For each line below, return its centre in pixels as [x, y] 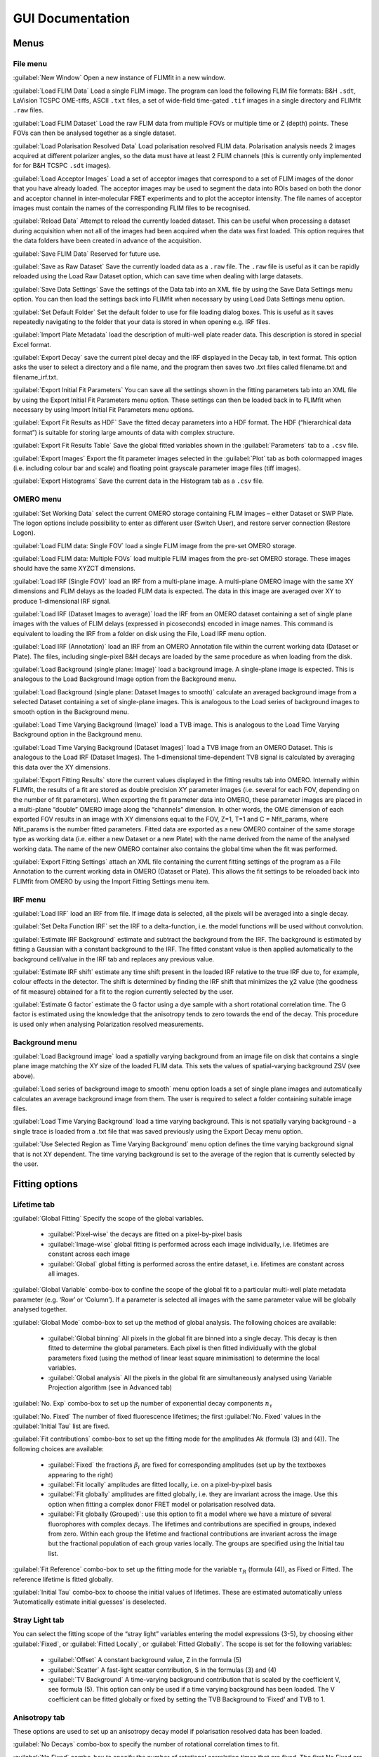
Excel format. [32, 344]
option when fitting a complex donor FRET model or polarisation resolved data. [162, 1504]
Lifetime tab [34, 1204]
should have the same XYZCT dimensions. [74, 569]
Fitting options [46, 1184]
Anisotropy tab [39, 1717]
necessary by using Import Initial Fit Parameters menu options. [104, 410]
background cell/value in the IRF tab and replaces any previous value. [114, 959]
